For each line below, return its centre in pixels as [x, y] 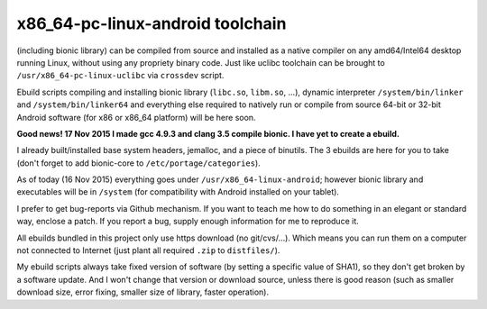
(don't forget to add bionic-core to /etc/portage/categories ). [138, 163]
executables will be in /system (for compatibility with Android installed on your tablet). [178, 192]
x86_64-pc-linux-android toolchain [152, 23]
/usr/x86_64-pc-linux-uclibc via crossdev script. [120, 76]
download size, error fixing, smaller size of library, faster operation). [143, 292]
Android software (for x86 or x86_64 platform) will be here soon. [136, 117]
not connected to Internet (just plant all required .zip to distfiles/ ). [148, 250]
